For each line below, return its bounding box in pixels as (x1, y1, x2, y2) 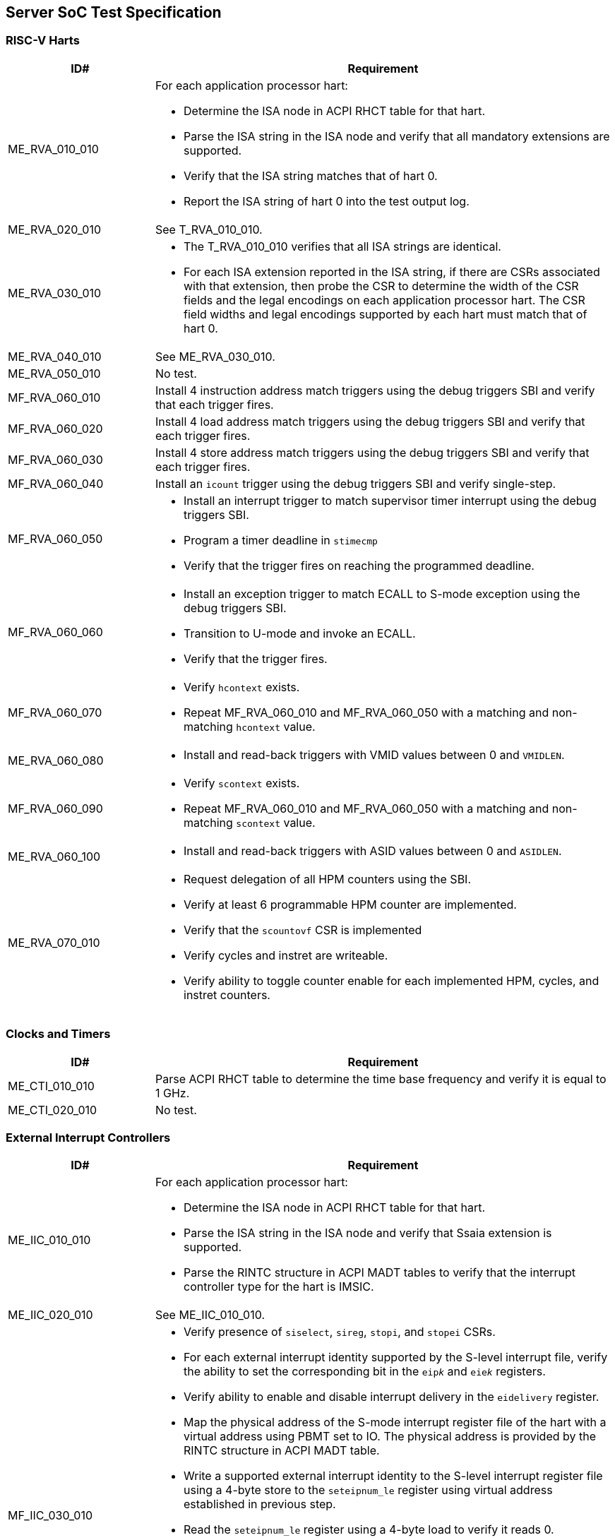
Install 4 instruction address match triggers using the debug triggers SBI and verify (155, 383, 595, 398)
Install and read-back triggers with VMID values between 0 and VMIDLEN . (184, 747, 565, 762)
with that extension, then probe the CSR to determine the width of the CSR (184, 278, 579, 293)
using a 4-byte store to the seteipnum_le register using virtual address (184, 1483, 553, 1498)
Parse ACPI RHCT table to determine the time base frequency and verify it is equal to (155, 1071, 607, 1086)
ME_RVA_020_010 (8, 222, 101, 237)
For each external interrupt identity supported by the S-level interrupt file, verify (184, 1350, 608, 1365)
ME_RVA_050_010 (8, 366, 101, 381)
